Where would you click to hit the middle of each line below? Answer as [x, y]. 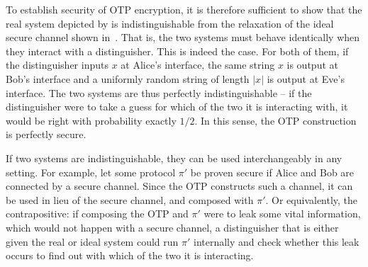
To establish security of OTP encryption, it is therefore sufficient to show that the [184, 9]
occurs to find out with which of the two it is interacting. [130, 255]
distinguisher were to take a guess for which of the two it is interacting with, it [177, 107]
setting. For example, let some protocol [91, 172]
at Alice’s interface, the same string [198, 65]
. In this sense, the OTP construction [275, 120]
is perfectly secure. [46, 134]
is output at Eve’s [306, 78]
